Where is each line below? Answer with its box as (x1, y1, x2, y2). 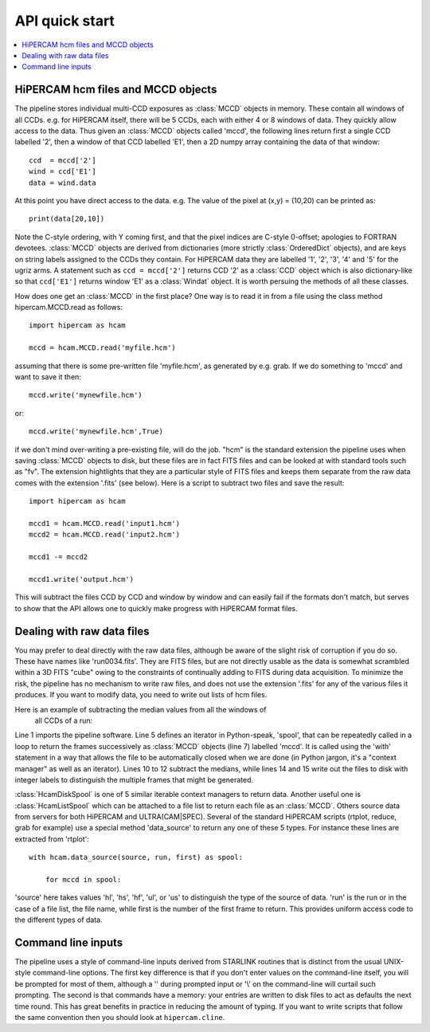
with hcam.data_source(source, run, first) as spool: (29, 853, 243, 862)
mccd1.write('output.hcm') (29, 575, 135, 583)
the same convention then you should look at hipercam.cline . (14, 1013, 225, 1022)
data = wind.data (29, 178, 96, 187)
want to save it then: (14, 372, 81, 382)
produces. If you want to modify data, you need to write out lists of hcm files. (14, 690, 268, 700)
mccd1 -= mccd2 (29, 552, 88, 562)
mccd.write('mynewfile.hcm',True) (29, 427, 163, 436)
